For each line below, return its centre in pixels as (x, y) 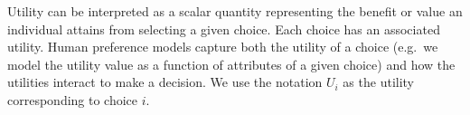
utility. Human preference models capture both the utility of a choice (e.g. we (223, 47)
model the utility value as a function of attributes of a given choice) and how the (231, 64)
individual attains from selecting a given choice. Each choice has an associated (224, 29)
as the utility (379, 82)
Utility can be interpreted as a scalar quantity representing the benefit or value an (235, 11)
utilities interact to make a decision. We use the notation (165, 82)
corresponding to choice (73, 99)
